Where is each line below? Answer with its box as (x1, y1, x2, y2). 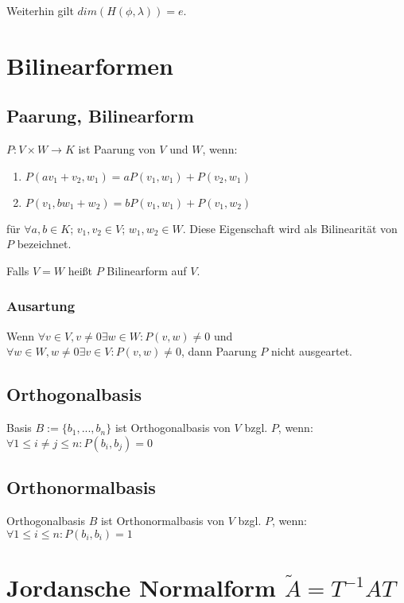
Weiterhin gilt (6, 2, 74, 18)
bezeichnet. (17, 235, 72, 252)
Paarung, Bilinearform (6, 103, 194, 128)
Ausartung (6, 296, 76, 316)
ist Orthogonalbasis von (115, 419, 231, 436)
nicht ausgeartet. (270, 343, 352, 360)
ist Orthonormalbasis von (100, 512, 225, 528)
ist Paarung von (78, 141, 156, 158)
